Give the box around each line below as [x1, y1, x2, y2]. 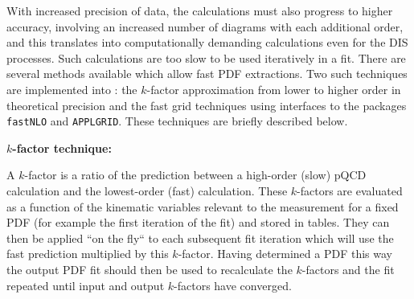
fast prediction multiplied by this [6, 245, 169, 262]
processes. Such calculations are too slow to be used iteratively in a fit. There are [6, 49, 406, 66]
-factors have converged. [174, 276, 292, 293]
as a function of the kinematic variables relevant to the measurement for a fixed [6, 198, 399, 215]
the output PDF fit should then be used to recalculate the [6, 260, 293, 277]
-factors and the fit [301, 260, 395, 277]
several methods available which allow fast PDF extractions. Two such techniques [6, 65, 408, 82]
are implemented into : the [6, 80, 137, 97]
